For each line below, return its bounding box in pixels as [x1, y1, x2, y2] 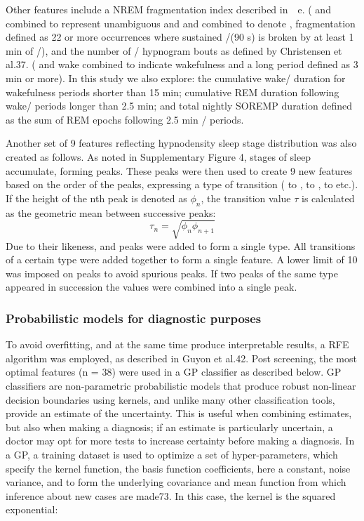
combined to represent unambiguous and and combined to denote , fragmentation [6, 15, 356, 30]
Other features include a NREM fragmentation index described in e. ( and [6, 2, 331, 16]
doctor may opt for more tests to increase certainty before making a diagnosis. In [6, 433, 355, 448]
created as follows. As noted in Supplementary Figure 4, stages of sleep [6, 149, 311, 164]
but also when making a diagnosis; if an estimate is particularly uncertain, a [6, 419, 333, 434]
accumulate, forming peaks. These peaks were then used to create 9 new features [6, 163, 353, 178]
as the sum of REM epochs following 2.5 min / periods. [6, 112, 244, 126]
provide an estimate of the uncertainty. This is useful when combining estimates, [6, 406, 352, 421]
